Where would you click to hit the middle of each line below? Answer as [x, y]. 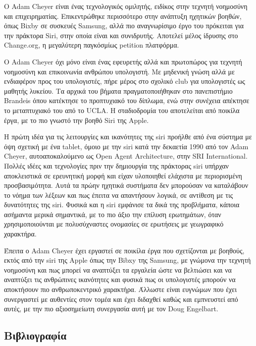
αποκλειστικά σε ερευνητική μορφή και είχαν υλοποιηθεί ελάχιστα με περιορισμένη [123, 175]
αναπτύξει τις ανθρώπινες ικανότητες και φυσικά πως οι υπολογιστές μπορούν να [120, 279]
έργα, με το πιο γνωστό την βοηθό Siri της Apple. [77, 120]
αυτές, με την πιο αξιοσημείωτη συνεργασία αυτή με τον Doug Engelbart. [111, 309]
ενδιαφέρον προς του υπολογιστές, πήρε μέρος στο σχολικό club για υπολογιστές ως [125, 81]
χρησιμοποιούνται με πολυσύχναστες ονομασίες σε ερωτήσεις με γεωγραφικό [114, 224]
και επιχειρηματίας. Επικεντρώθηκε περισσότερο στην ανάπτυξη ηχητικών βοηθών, [123, 16]
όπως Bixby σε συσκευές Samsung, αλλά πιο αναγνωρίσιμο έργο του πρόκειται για [124, 26]
